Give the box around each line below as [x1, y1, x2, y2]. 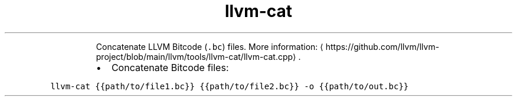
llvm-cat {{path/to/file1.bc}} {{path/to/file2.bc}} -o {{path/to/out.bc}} [50, 81, 409, 91]
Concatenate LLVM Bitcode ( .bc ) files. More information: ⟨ [96, 41, 323, 52]
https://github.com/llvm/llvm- [325, 41, 440, 52]
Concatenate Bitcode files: [111, 61, 229, 73]
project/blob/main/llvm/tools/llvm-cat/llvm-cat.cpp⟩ [96, 51, 296, 62]
